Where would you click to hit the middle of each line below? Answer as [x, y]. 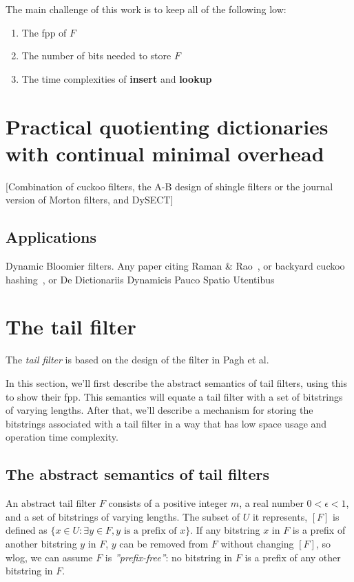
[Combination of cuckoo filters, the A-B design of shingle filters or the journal [169, 186]
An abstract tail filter [51, 503]
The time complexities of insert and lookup [117, 78]
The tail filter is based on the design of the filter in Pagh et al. [137, 360]
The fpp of [44, 32]
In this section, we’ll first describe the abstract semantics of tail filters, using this [176, 382]
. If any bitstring [225, 530]
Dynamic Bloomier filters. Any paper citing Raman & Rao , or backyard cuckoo [175, 266]
